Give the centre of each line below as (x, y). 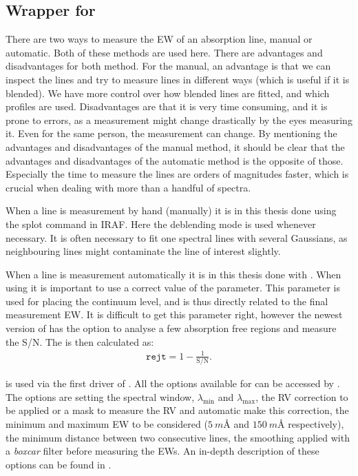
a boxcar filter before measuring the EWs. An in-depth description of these (162, 451)
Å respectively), (311, 423)
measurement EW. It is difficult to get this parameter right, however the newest (174, 314)
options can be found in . (59, 464)
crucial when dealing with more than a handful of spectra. (128, 187)
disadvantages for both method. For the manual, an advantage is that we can (168, 66)
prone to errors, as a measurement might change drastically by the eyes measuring (179, 120)
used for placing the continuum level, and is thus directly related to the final (167, 301)
